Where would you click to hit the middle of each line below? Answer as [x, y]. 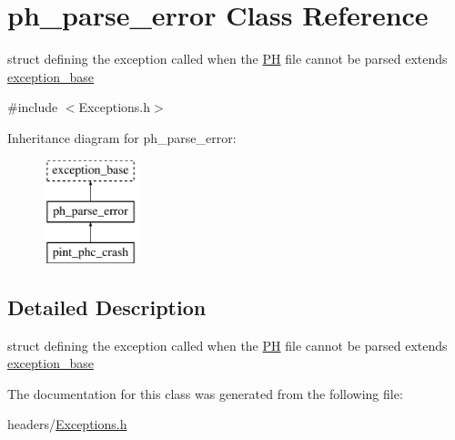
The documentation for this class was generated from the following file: [205, 393]
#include [33, 107]
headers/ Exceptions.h [67, 424]
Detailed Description [107, 307]
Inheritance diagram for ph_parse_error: [122, 137]
